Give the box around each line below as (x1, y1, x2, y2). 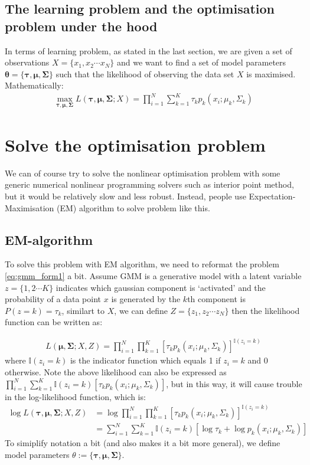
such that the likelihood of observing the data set (56, 67, 234, 80)
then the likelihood (231, 304, 300, 316)
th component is (187, 293, 246, 305)
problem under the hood (5, 17, 158, 35)
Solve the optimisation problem (5, 132, 266, 156)
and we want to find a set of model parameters (117, 56, 286, 68)
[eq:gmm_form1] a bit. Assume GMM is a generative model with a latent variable (5, 270, 302, 282)
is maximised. (246, 67, 296, 80)
